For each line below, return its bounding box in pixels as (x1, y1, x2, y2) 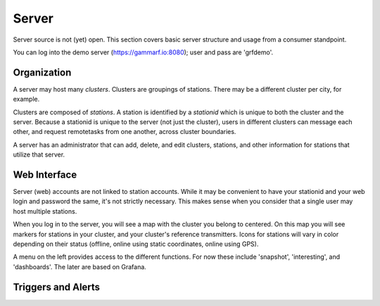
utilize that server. (13, 150, 65, 159)
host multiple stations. (13, 207, 77, 215)
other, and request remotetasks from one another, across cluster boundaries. (13, 128, 236, 136)
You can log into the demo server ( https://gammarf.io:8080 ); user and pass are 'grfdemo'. (13, 48, 274, 56)
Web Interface (13, 169, 77, 180)
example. (13, 95, 40, 104)
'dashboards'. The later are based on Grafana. (13, 262, 147, 271)
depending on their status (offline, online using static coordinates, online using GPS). (13, 240, 259, 248)
